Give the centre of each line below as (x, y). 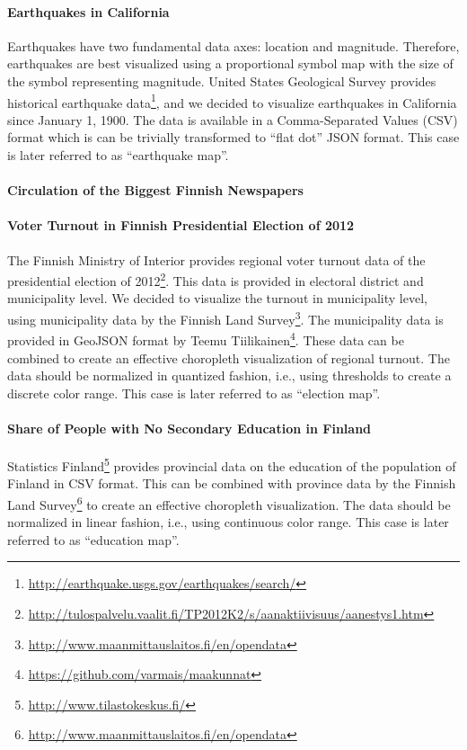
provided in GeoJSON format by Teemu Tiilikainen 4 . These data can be (206, 339)
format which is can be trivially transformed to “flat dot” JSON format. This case (233, 137)
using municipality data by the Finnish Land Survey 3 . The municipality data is (225, 318)
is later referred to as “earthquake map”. (118, 155)
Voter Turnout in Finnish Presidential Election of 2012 (181, 225)
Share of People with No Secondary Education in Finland (189, 428)
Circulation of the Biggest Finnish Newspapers (155, 190)
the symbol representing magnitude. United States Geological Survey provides (222, 80)
